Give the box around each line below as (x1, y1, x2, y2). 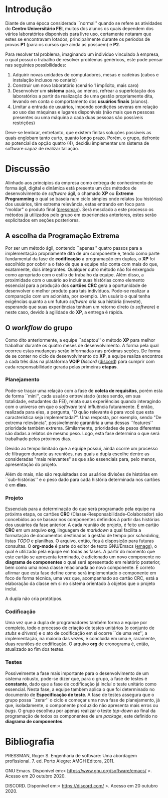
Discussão (5, 163, 50, 174)
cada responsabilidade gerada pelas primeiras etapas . (5, 363, 118, 370)
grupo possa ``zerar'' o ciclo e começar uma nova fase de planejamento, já (5, 697, 160, 703)
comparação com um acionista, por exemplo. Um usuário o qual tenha (5, 293, 150, 299)
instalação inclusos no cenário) (12, 77, 77, 83)
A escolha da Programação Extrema (5, 232, 119, 240)
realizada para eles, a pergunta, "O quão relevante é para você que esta (5, 409, 154, 415)
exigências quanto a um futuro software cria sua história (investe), (5, 298, 142, 305)
